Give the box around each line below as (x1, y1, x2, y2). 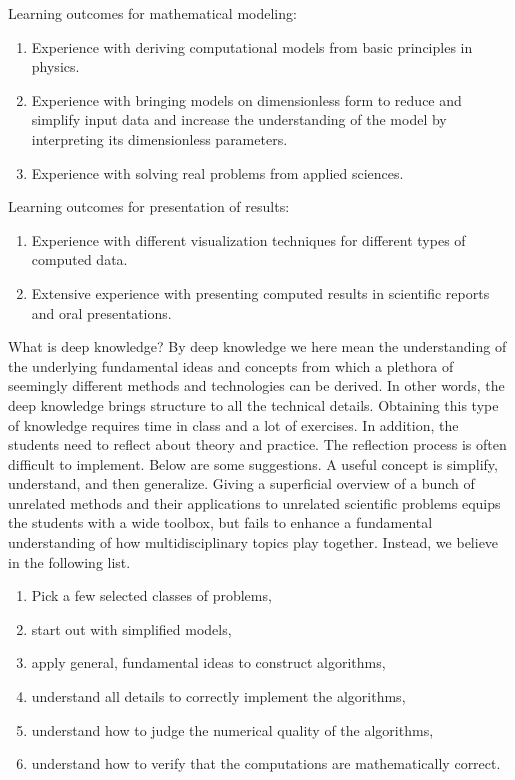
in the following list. (8, 551, 131, 572)
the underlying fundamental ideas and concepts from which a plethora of (8, 355, 454, 376)
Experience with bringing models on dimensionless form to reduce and (31, 89, 462, 110)
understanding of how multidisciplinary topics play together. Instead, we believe (8, 532, 499, 553)
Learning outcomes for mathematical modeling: (8, 3, 297, 23)
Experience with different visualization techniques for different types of (31, 229, 466, 250)
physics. (31, 56, 80, 77)
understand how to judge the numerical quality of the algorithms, (31, 719, 434, 740)
